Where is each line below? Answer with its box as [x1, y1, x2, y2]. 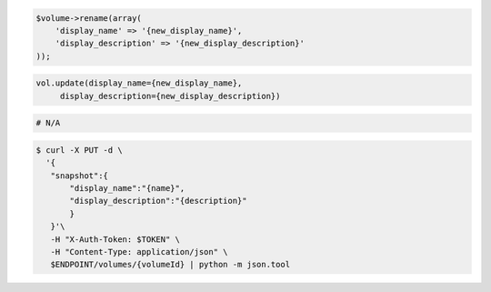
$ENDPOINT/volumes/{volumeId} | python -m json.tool [50, 259, 291, 270]
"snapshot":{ [50, 170, 109, 181]
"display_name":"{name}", [69, 183, 185, 194]
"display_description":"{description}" [69, 196, 247, 206]
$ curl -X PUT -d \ [35, 145, 123, 155]
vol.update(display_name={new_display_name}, [35, 78, 243, 88]
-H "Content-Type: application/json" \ [50, 247, 228, 257]
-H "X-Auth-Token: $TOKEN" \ [50, 234, 181, 245]
